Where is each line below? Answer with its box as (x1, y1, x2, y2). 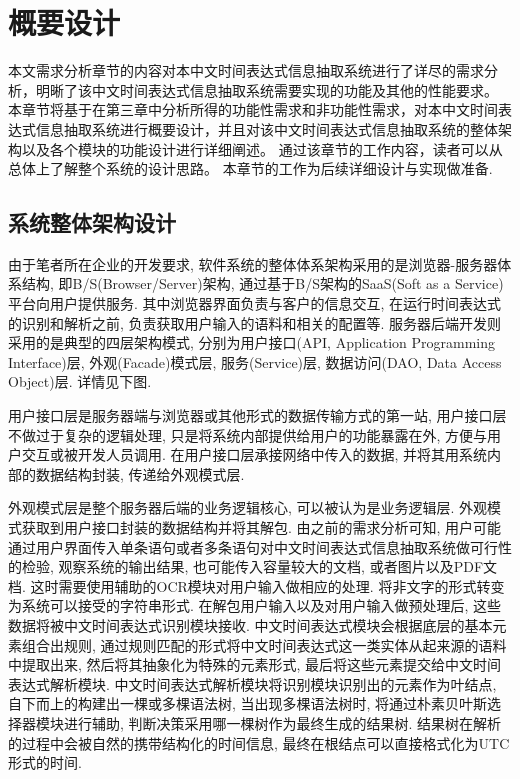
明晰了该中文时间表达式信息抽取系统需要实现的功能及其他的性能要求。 (35, 79, 498, 100)
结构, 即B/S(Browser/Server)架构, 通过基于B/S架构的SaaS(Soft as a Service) (21, 273, 504, 294)
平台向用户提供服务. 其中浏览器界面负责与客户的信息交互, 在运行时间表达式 (8, 293, 502, 314)
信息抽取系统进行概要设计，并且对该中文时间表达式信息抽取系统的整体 (35, 118, 498, 139)
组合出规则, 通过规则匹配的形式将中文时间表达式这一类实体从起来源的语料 (21, 634, 507, 655)
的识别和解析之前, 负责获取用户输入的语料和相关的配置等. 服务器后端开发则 (8, 312, 502, 333)
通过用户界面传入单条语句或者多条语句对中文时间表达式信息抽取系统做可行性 (8, 536, 512, 557)
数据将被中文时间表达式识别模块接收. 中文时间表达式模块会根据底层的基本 (8, 614, 493, 635)
